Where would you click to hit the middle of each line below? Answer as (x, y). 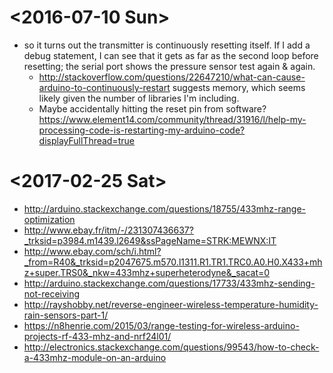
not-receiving (52, 293)
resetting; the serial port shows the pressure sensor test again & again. (169, 66)
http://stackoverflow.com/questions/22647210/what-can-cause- (172, 77)
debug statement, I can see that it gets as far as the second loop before (171, 55)
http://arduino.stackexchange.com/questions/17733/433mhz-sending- (169, 283)
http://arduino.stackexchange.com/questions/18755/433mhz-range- (165, 208)
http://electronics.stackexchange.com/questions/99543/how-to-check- (171, 347)
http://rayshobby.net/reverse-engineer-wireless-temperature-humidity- (171, 304)
